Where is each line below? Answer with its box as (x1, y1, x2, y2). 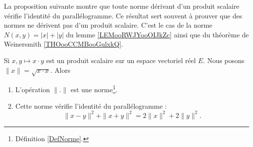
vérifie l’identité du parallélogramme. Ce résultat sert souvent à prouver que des (4, 10, 242, 20)
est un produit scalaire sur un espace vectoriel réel (46, 55, 196, 65)
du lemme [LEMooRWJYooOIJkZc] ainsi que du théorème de (66, 29, 249, 39)
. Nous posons (203, 55, 245, 65)
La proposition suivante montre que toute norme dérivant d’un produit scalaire (4, 1, 239, 11)
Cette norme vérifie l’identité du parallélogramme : (15, 100, 167, 111)
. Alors (50, 65, 71, 75)
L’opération (15, 84, 50, 94)
